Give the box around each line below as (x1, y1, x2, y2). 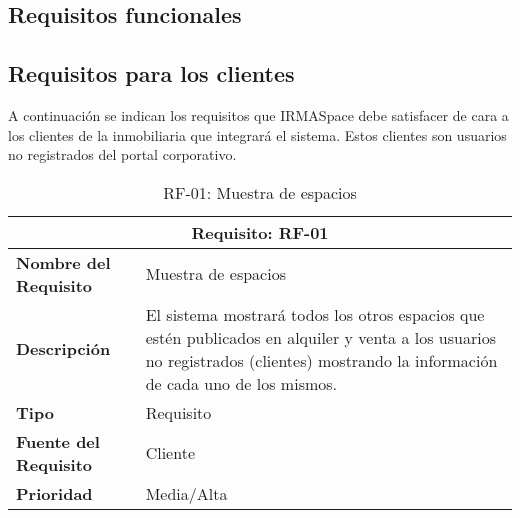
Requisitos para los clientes (8, 58, 295, 89)
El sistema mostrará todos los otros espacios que (145, 302, 485, 326)
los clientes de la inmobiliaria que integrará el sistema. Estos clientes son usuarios (8, 124, 507, 145)
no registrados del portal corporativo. (8, 144, 237, 165)
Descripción (16, 337, 111, 361)
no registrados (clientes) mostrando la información (145, 348, 498, 372)
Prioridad (16, 481, 93, 505)
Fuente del (16, 429, 100, 453)
